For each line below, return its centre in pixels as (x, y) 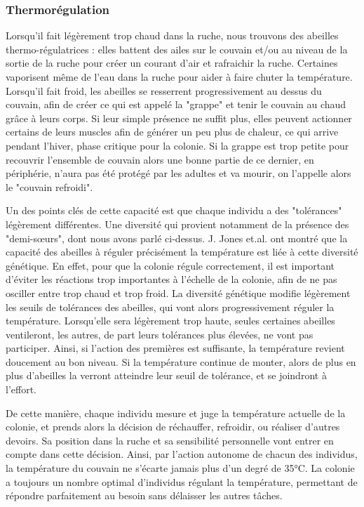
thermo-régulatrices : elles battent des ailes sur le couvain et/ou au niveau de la (177, 49)
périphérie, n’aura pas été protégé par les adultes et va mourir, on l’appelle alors (178, 173)
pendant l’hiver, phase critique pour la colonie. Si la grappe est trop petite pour (177, 145)
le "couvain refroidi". (49, 186)
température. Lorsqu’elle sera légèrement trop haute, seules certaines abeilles (170, 321)
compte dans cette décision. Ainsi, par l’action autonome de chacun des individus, (182, 454)
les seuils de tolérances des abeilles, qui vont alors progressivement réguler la (170, 307)
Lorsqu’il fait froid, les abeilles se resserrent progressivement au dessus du (164, 90)
